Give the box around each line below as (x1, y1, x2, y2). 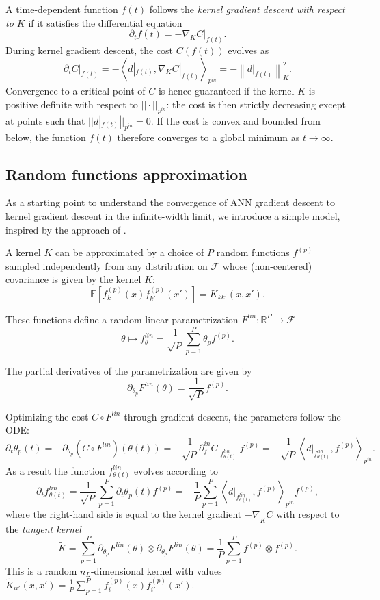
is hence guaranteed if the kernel (158, 84, 295, 98)
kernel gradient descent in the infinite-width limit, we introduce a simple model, (5, 209, 340, 223)
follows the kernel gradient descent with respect (149, 2, 345, 16)
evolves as (228, 43, 269, 58)
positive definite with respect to (5, 97, 138, 112)
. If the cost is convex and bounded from (150, 113, 321, 127)
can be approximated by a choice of (55, 245, 204, 260)
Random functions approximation (5, 163, 247, 184)
